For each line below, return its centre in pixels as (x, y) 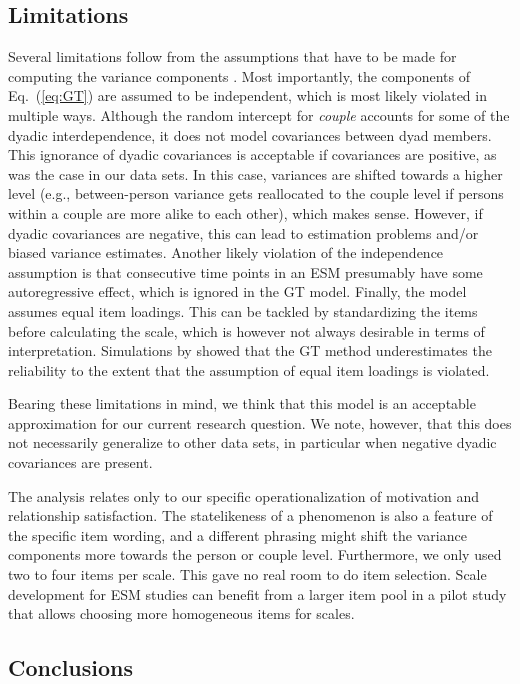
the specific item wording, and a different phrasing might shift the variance (237, 534)
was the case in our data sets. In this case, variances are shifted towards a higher (255, 173)
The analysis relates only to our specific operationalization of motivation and (244, 495)
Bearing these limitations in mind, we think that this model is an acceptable (242, 403)
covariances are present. (80, 462)
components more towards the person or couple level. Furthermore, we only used (255, 554)
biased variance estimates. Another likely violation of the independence (226, 252)
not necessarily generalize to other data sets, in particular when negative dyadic (252, 442)
